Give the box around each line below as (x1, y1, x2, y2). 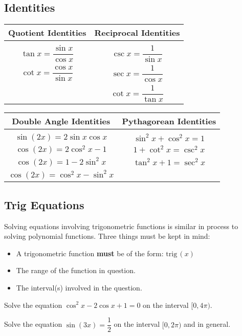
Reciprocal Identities (94, 27, 180, 39)
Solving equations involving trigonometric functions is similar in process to (4, 220, 238, 231)
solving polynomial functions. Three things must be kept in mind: (4, 231, 210, 241)
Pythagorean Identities (122, 115, 216, 127)
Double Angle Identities (12, 115, 111, 127)
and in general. (183, 319, 231, 329)
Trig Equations (4, 196, 84, 212)
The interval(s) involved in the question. (16, 282, 142, 293)
